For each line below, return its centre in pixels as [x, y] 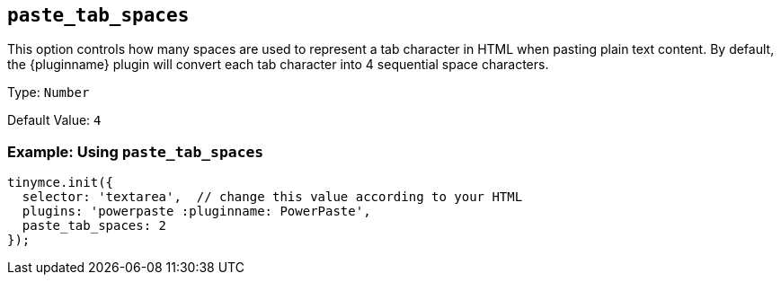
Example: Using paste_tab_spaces [136, 151]
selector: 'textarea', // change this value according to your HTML [272, 197]
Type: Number [49, 93]
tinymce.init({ [61, 183]
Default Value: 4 [54, 120]
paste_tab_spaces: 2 [94, 226]
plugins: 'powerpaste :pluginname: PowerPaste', [196, 211]
